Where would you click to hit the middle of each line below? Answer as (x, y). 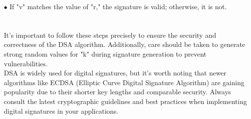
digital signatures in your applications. (61, 111)
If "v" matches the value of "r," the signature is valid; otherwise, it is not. (118, 6)
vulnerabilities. (26, 63)
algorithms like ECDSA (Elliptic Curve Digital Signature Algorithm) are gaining (124, 82)
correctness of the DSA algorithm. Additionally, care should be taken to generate (125, 44)
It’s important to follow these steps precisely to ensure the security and (110, 35)
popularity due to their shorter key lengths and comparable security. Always (117, 92)
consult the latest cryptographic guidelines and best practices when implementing (125, 101)
